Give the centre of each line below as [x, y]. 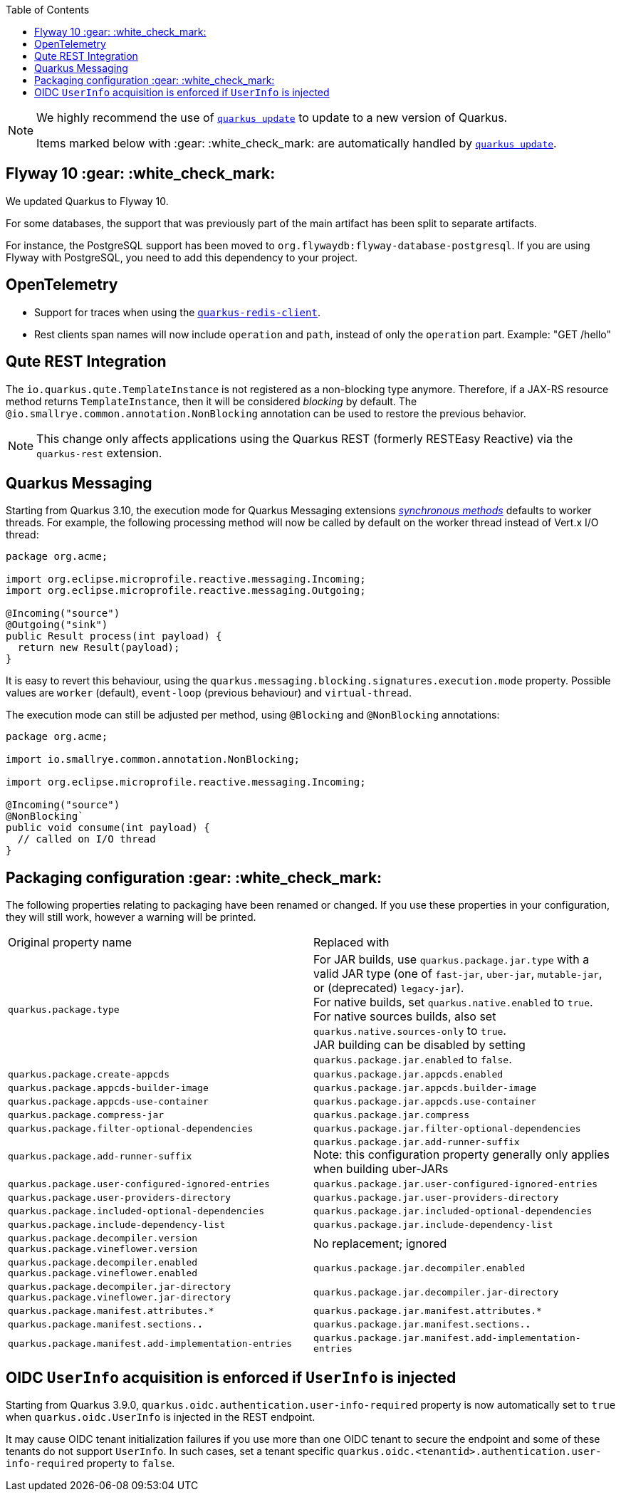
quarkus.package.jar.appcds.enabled [408, 1075]
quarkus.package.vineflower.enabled [103, 1273]
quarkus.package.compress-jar [86, 1115]
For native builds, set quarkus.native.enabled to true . [453, 1002]
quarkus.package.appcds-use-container [108, 1102]
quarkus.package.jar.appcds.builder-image [425, 1088]
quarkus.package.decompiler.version [103, 1238]
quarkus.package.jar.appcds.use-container [425, 1102]
